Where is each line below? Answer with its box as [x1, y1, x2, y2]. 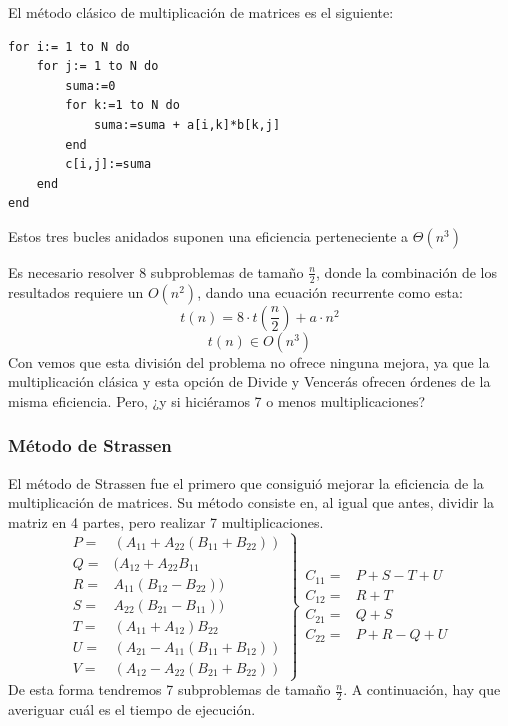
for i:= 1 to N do [8, 39, 130, 54]
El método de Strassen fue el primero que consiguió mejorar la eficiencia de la [8, 472, 484, 493]
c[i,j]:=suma [65, 157, 152, 172]
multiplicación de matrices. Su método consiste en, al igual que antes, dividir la [8, 492, 495, 513]
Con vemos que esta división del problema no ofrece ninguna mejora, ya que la [8, 351, 490, 372]
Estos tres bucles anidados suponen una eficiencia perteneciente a [8, 225, 409, 246]
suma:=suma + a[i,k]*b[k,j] [93, 117, 281, 132]
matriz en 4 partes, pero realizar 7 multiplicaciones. [8, 511, 324, 532]
